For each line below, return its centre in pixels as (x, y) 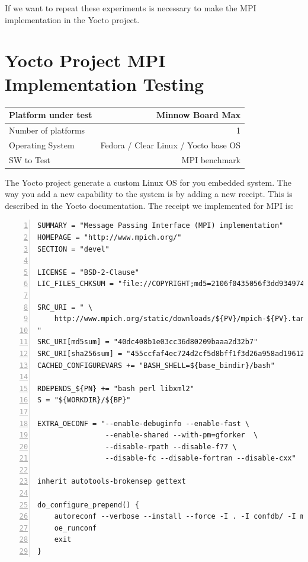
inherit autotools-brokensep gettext (112, 482)
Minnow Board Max (198, 115)
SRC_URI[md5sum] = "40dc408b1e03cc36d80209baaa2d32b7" (148, 342)
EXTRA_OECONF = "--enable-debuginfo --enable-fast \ (143, 423)
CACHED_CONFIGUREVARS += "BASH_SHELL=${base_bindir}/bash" (156, 365)
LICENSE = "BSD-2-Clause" (88, 272)
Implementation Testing (105, 83)
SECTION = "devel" (73, 249)
